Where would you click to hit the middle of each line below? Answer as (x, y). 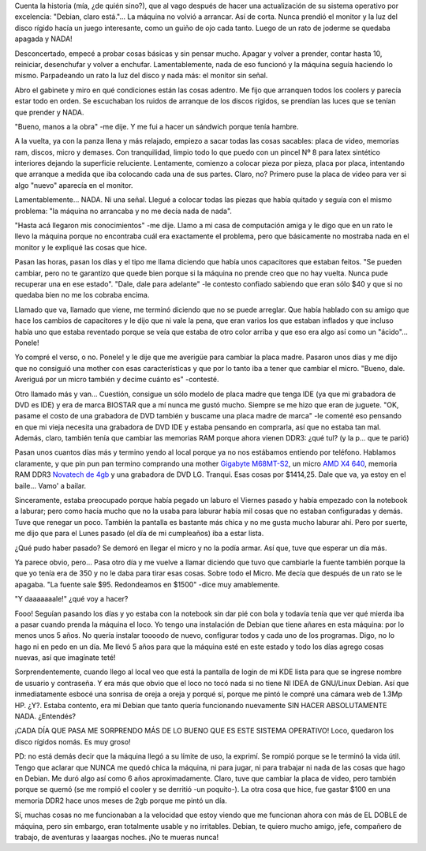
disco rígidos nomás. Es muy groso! (73, 741)
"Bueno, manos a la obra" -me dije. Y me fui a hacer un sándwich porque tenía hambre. (157, 126)
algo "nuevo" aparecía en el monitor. (74, 185)
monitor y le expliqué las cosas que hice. (81, 247)
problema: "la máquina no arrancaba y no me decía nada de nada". (123, 211)
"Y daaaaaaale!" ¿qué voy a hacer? (71, 599)
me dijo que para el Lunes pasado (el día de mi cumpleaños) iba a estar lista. (139, 534)
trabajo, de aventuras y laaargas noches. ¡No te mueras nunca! (117, 837)
